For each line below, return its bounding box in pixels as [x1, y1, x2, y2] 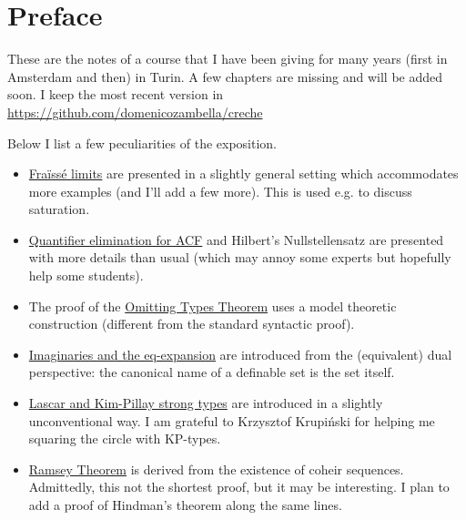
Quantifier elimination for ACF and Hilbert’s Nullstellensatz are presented [28, 229, 444, 249]
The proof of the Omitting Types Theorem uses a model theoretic [28, 296, 397, 315]
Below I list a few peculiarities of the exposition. [7, 133, 278, 152]
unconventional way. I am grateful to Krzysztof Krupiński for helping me [28, 411, 435, 430]
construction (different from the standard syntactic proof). [28, 314, 355, 333]
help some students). [28, 266, 144, 285]
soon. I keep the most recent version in [7, 85, 224, 104]
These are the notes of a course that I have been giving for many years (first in [7, 49, 448, 68]
